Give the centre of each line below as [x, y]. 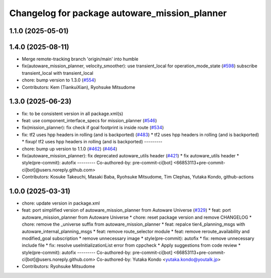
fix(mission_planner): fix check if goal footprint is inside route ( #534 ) [93, 128]
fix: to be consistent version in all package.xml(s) [73, 114]
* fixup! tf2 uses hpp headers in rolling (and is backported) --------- [92, 142]
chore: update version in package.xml [61, 203]
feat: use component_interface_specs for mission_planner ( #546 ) [90, 120]
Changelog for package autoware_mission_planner [118, 13]
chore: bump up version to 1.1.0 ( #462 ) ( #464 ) [70, 149]
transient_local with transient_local [58, 73]
